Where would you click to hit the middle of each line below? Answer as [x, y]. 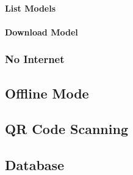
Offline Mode [47, 93]
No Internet [35, 59]
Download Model [41, 32]
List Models [31, 8]
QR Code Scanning [66, 129]
